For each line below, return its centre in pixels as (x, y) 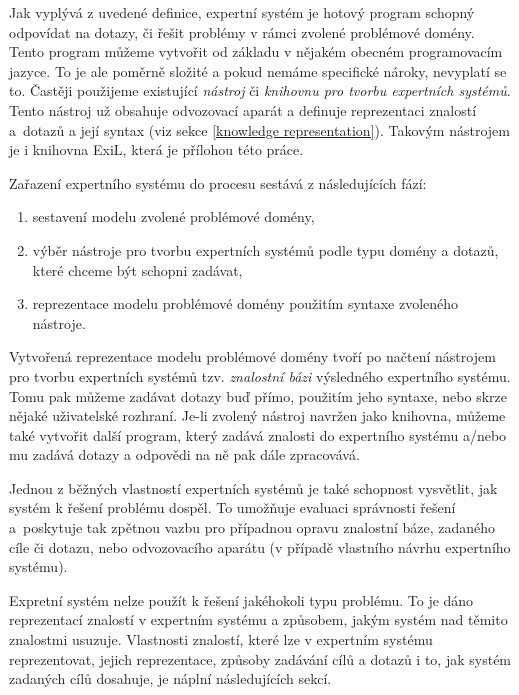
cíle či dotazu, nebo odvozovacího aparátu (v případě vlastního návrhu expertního (260, 546)
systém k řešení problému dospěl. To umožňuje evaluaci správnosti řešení (232, 507)
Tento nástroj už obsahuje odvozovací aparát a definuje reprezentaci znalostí (243, 109)
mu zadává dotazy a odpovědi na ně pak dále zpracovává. (184, 454)
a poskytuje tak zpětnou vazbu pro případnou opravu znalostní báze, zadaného (252, 527)
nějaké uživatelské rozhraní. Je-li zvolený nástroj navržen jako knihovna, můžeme (257, 415)
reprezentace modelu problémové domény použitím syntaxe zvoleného (245, 303)
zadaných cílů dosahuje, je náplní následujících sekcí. (170, 678)
